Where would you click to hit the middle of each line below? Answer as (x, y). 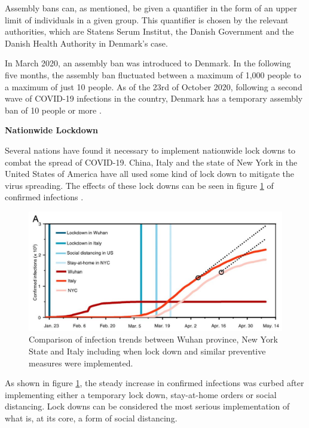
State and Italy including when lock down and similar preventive (147, 351)
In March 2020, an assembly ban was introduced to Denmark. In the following (148, 63)
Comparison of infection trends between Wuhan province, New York (153, 339)
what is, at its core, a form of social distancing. (91, 418)
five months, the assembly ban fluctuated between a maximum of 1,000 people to (153, 74)
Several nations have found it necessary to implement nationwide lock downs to (150, 150)
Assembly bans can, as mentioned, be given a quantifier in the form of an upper (151, 8)
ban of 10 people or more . (53, 110)
